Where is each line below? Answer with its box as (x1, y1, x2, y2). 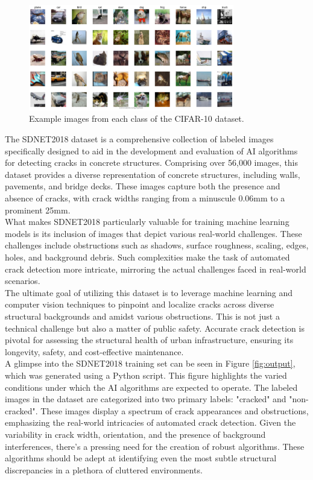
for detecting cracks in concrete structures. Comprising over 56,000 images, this (5, 156, 299, 169)
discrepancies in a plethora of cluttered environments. (5, 463, 203, 476)
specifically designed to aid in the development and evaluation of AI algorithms (5, 144, 298, 157)
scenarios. (5, 274, 40, 287)
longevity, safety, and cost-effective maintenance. (5, 345, 184, 358)
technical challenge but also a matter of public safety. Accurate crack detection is (5, 321, 305, 334)
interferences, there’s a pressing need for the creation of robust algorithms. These (5, 440, 305, 452)
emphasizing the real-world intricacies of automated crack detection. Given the (5, 416, 296, 429)
